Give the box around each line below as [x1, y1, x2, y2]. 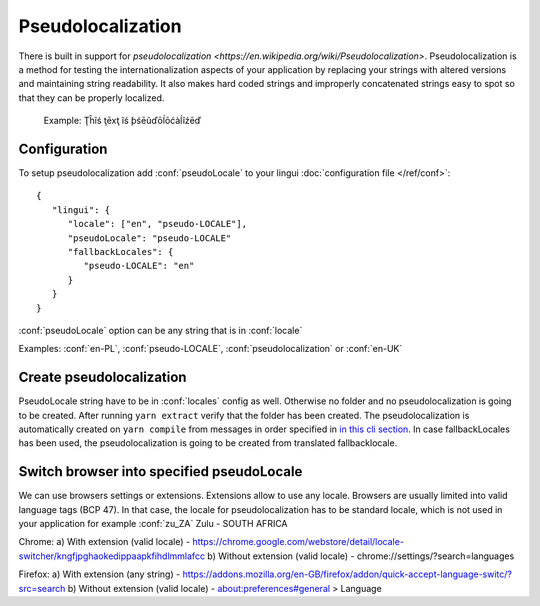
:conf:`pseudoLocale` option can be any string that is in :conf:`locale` [18, 324, 303, 336]
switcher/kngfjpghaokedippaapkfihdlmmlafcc [18, 550, 205, 562]
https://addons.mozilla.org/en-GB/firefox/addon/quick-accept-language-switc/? [182, 568, 512, 580]
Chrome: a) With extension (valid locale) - [18, 536, 190, 548]
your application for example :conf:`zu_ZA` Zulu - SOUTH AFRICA [18, 518, 289, 530]
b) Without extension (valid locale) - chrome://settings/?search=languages [206, 550, 515, 562]
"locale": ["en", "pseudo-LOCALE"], [67, 218, 248, 230]
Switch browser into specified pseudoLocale [18, 463, 303, 480]
